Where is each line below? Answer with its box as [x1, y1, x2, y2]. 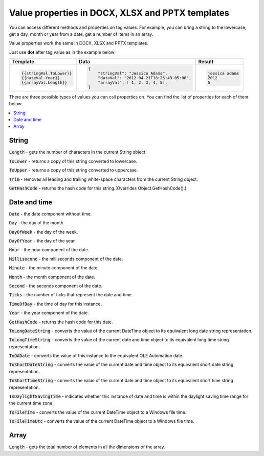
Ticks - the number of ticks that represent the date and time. [9, 292, 133, 298]
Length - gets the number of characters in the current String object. [9, 149, 147, 155]
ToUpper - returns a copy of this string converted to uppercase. [9, 167, 138, 173]
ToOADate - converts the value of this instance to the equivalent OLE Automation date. [9, 353, 184, 359]
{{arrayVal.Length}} [21, 80, 67, 85]
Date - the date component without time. [9, 211, 92, 216]
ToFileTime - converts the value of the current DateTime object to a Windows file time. [9, 409, 187, 415]
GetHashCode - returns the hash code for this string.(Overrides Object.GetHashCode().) [9, 185, 187, 191]
